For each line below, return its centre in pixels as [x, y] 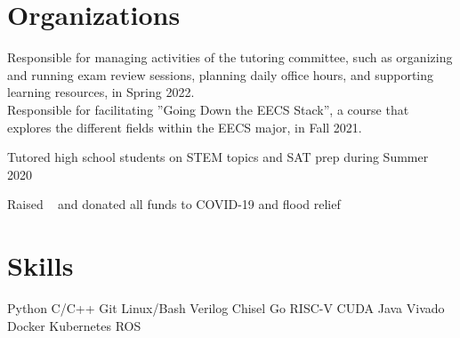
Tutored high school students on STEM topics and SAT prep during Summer [218, 157]
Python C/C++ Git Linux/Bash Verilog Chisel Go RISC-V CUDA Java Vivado [226, 308]
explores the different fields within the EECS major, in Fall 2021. [185, 127]
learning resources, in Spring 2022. [101, 92]
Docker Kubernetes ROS [74, 325]
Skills [40, 266]
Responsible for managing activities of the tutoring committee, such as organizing [230, 57]
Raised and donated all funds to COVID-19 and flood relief [174, 204]
